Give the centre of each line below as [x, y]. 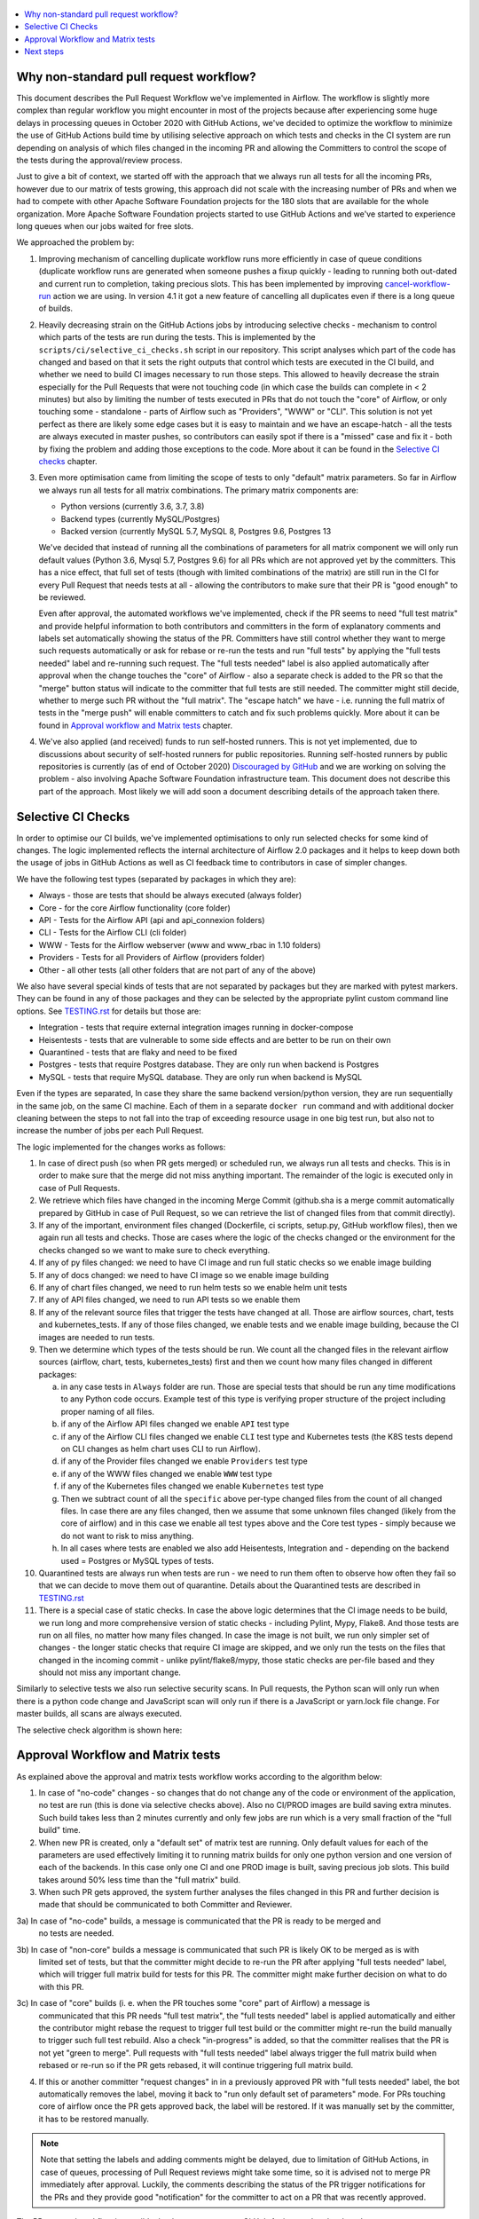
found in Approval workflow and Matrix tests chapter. [136, 725]
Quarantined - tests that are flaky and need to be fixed [138, 1052]
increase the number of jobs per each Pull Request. [110, 1131]
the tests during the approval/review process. [99, 161]
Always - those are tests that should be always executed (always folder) [170, 896]
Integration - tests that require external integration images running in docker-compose [196, 1027]
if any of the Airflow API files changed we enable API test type [175, 1424]
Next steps [44, 51]
